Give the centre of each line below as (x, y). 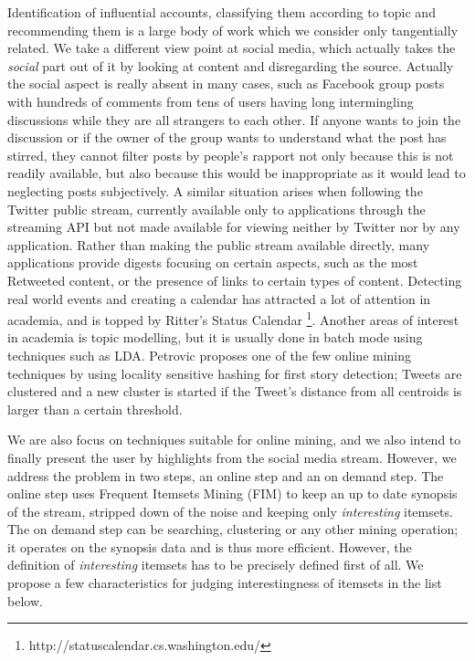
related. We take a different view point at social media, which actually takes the (232, 48)
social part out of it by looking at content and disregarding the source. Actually (231, 65)
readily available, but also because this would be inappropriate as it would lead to (237, 173)
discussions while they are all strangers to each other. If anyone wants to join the (234, 119)
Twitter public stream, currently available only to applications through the (216, 209)
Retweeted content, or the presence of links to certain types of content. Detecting (235, 280)
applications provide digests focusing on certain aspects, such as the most (213, 262)
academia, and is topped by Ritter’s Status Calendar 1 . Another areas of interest (233, 318)
